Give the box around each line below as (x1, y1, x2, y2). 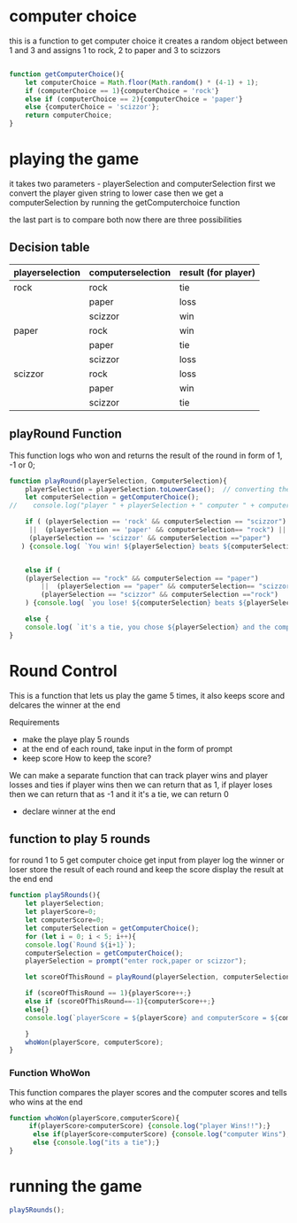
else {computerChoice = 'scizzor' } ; (25, 103, 161, 112)
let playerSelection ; (25, 899, 104, 909)
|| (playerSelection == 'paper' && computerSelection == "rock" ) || (28, 525, 287, 534)
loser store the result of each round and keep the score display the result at (9, 864, 285, 875)
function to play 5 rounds (9, 831, 150, 847)
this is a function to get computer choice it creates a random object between (9, 35, 288, 46)
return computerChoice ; (25, 111, 113, 120)
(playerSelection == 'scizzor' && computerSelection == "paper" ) (28, 533, 271, 542)
